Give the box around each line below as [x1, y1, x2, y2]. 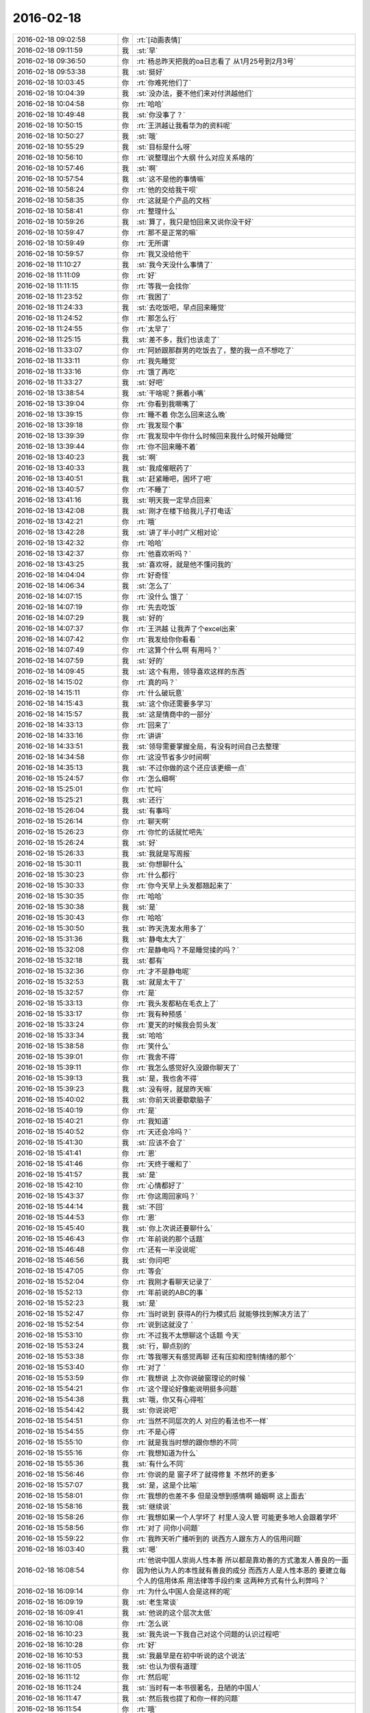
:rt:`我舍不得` [136, 1052, 178, 1061]
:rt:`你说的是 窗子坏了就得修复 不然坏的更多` [136, 1470, 277, 1479]
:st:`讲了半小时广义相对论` [136, 528, 220, 537]
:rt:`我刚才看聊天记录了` [136, 1277, 212, 1286]
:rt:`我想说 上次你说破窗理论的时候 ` [136, 1373, 250, 1383]
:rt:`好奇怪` [136, 570, 171, 580]
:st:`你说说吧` [136, 1405, 179, 1415]
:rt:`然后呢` [136, 1672, 171, 1681]
